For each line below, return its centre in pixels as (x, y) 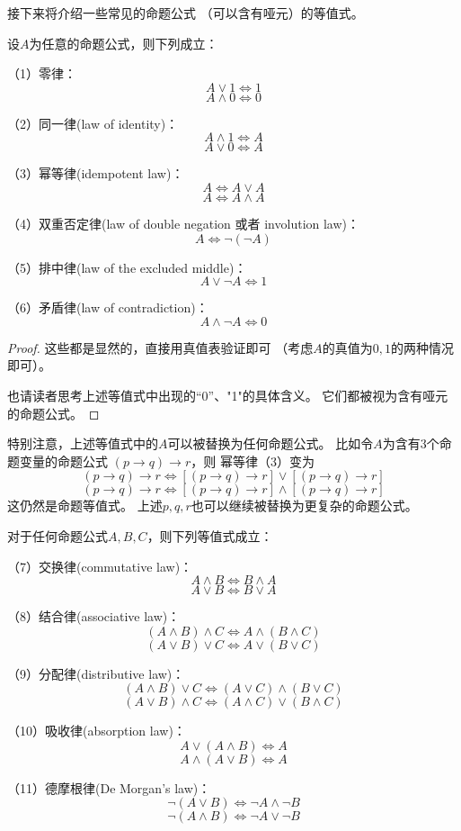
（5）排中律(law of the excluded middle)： (127, 267)
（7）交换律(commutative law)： (100, 566)
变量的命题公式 (63, 461)
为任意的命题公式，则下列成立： (124, 43)
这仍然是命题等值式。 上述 (85, 506)
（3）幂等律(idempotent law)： (96, 173)
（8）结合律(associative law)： (94, 616)
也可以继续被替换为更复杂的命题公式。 (304, 506)
